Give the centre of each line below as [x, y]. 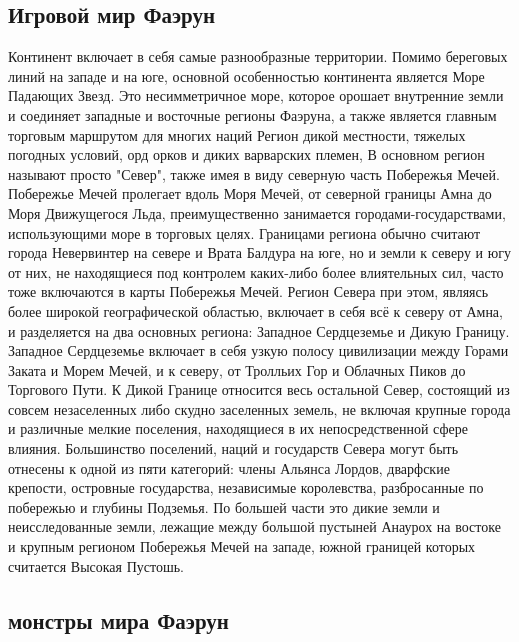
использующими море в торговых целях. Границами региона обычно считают [244, 232]
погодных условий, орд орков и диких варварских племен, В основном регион [246, 154]
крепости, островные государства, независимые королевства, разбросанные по [246, 487]
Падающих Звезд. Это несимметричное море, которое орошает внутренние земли [256, 95]
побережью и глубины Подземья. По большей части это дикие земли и [224, 506]
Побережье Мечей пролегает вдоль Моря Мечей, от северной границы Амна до [250, 193]
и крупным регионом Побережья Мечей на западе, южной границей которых [242, 546]
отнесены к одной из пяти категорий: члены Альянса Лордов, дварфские [229, 467]
